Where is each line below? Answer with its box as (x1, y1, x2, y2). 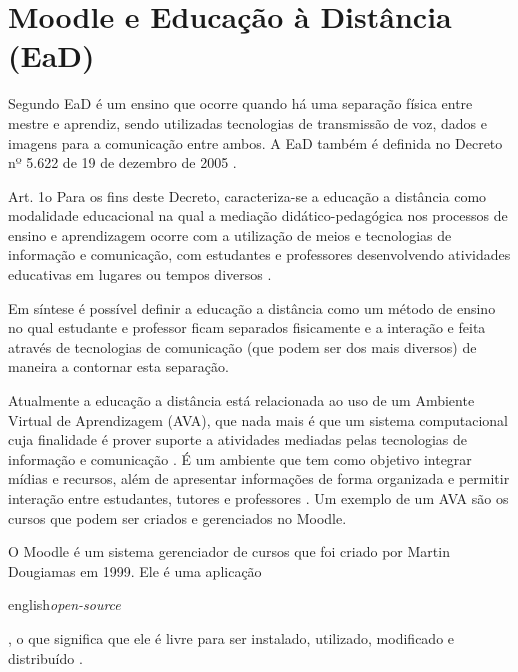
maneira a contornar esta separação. (8, 356, 229, 377)
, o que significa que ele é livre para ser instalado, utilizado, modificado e (8, 627, 455, 648)
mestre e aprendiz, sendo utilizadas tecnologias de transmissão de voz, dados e (8, 112, 488, 133)
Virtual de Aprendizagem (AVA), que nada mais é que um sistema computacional (8, 409, 509, 430)
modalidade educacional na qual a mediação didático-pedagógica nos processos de (8, 205, 508, 226)
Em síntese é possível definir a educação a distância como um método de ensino (8, 297, 496, 318)
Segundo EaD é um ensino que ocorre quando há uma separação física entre (8, 93, 473, 114)
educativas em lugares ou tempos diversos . (8, 264, 272, 285)
